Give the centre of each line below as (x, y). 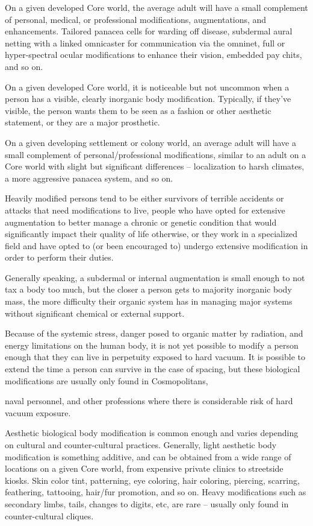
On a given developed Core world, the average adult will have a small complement (156, 7)
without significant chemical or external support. (95, 313)
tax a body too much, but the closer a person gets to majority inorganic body (148, 289)
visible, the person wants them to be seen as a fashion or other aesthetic (138, 110)
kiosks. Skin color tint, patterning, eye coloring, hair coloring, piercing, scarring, (152, 480)
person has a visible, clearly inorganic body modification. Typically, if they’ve (148, 99)
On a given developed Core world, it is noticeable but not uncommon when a (147, 87)
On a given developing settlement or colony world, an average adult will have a (150, 142)
